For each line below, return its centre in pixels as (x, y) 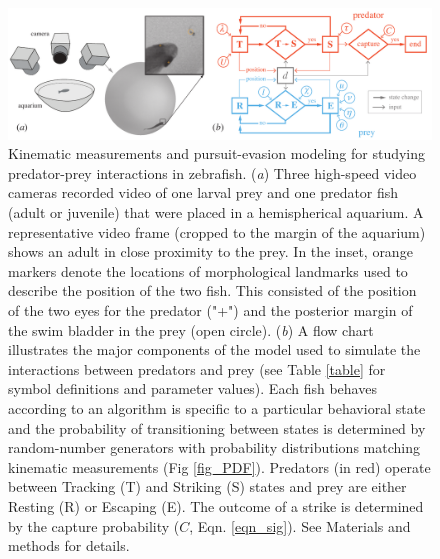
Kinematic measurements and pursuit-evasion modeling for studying (217, 153)
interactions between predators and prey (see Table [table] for (197, 368)
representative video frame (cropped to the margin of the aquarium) (217, 231)
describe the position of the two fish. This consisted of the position (212, 290)
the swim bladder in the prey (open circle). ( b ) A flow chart (191, 329)
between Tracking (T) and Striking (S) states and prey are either (207, 486)
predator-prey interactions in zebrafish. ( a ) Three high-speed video (212, 172)
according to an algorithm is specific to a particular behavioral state (217, 407)
